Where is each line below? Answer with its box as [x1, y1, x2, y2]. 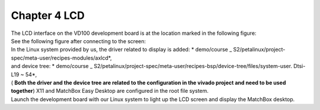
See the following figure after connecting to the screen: [11, 37, 146, 44]
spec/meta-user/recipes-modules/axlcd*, [11, 54, 112, 62]
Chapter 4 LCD [11, 9, 85, 22]
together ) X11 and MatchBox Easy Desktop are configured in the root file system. [11, 88, 209, 95]
